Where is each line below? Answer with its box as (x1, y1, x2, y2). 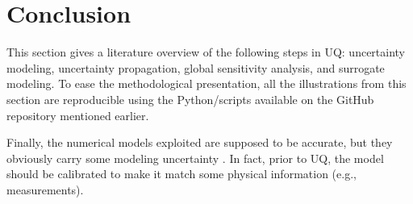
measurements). (6, 181, 84, 198)
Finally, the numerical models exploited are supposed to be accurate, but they (6, 134, 393, 151)
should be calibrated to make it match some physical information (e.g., (6, 165, 357, 182)
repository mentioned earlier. (6, 106, 149, 123)
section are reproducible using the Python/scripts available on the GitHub (6, 90, 374, 107)
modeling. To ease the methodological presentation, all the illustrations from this (6, 75, 407, 92)
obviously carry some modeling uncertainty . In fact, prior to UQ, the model (6, 149, 384, 166)
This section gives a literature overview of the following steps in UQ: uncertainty (6, 44, 406, 60)
